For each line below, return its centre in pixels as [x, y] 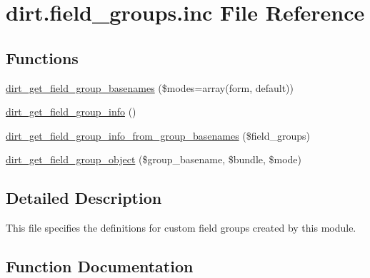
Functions [42, 57]
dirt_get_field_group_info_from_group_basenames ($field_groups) [158, 135]
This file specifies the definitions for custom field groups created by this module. [181, 228]
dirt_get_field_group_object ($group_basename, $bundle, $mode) [154, 159]
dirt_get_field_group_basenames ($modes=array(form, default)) [150, 87]
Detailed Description [84, 198]
